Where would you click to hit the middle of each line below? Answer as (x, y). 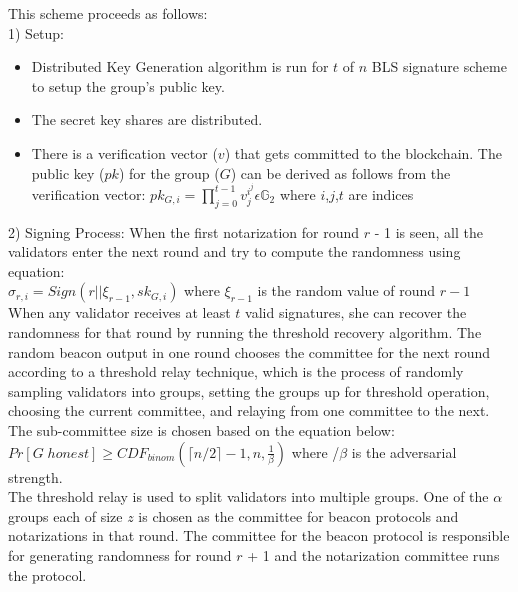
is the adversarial (404, 451)
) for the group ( (169, 172)
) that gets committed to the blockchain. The (363, 152)
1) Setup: (36, 32)
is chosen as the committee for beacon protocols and (298, 515)
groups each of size (65, 515)
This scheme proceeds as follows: (108, 13)
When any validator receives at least (119, 312)
